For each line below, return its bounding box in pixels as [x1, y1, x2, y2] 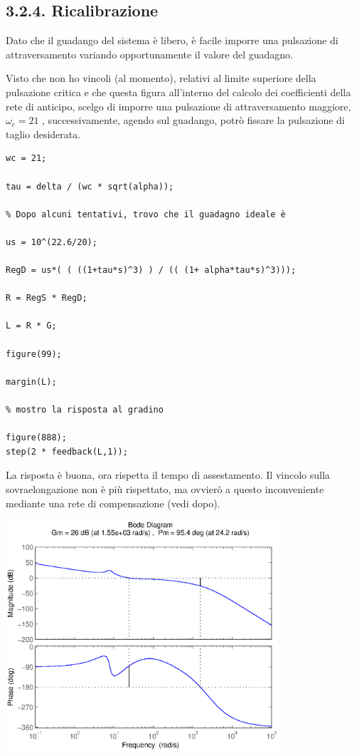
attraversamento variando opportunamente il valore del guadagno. [6, 46, 293, 61]
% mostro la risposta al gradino [6, 405, 164, 415]
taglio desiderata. [6, 126, 81, 141]
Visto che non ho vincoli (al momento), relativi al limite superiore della [6, 71, 316, 86]
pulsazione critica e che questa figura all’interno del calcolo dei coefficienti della [6, 84, 351, 99]
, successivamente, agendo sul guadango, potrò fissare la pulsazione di [42, 113, 345, 128]
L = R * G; [6, 321, 57, 331]
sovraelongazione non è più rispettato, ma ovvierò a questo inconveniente [6, 482, 324, 497]
